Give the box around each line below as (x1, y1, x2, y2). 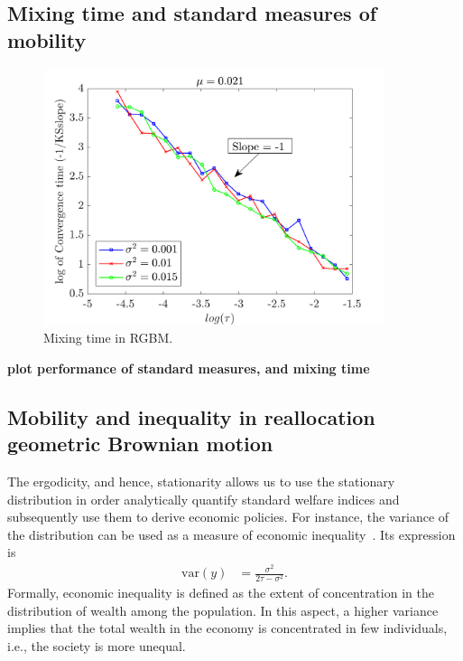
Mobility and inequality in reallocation (7, 402, 375, 430)
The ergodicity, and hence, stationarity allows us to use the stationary (7, 472, 395, 491)
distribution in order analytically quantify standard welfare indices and (7, 489, 400, 508)
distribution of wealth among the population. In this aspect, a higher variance (7, 600, 439, 619)
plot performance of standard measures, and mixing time (7, 358, 370, 377)
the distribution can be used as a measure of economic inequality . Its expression (7, 524, 456, 543)
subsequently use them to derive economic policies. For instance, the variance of (7, 507, 449, 526)
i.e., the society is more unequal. (7, 637, 186, 656)
